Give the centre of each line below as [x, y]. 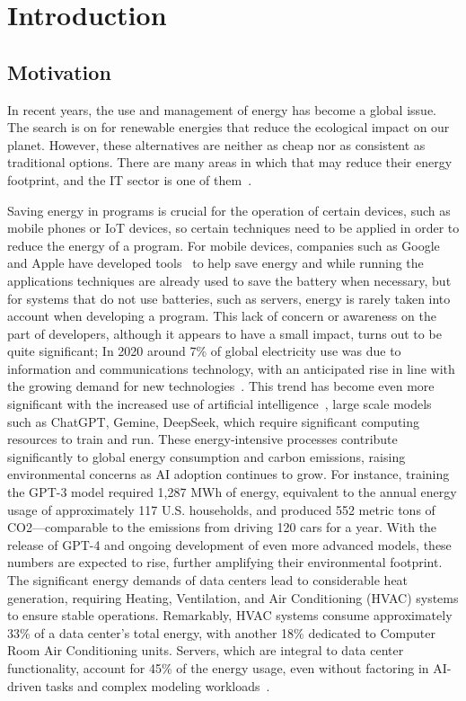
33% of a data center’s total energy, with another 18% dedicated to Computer [221, 632]
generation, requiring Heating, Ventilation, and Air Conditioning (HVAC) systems [233, 597]
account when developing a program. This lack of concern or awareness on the [222, 316]
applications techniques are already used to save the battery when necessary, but [229, 280]
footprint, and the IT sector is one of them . [130, 179]
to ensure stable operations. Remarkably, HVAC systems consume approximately [230, 615]
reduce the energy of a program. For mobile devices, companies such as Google [224, 245]
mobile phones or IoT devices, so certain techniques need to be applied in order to [233, 228]
